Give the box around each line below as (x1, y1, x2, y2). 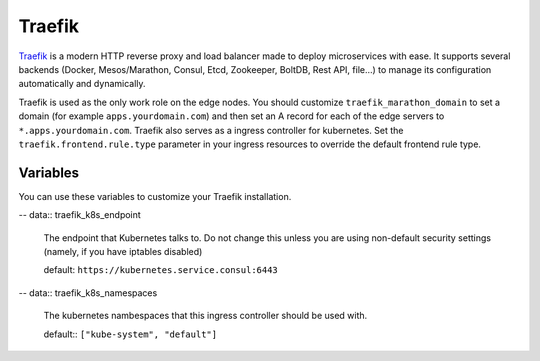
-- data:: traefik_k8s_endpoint (18, 209, 142, 221)
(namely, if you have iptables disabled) (43, 245, 203, 257)
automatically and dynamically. (18, 78, 146, 90)
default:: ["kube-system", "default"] (43, 328, 218, 340)
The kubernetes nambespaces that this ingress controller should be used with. (43, 310, 368, 322)
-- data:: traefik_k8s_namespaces (18, 286, 158, 299)
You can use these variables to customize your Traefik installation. (18, 190, 292, 202)
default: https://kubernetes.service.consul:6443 (43, 264, 279, 276)
